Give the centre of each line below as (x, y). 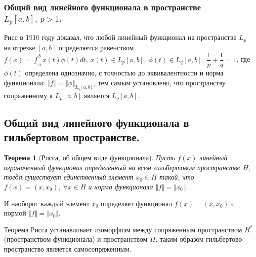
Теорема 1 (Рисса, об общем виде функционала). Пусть (90, 158)
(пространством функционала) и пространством (76, 239)
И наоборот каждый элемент (47, 203)
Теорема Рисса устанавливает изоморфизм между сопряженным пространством (123, 229)
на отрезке (20, 47)
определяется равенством (96, 47)
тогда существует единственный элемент (69, 177)
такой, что (177, 177)
